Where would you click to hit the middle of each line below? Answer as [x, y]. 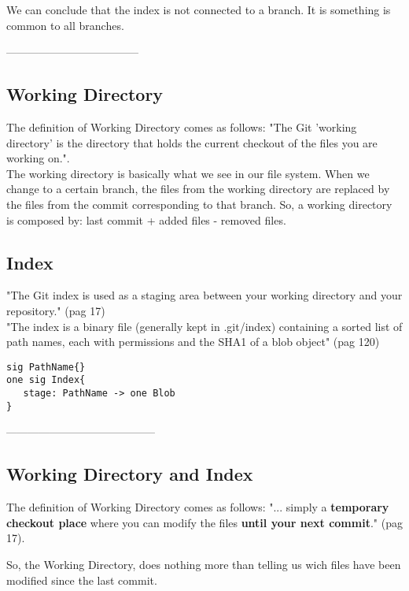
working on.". [38, 158]
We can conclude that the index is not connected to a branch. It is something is [199, 9]
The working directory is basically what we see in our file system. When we [188, 173]
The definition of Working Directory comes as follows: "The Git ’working [182, 126]
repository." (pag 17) [56, 310]
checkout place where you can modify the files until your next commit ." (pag [204, 522]
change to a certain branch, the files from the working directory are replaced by [198, 189]
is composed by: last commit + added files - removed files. [146, 219]
